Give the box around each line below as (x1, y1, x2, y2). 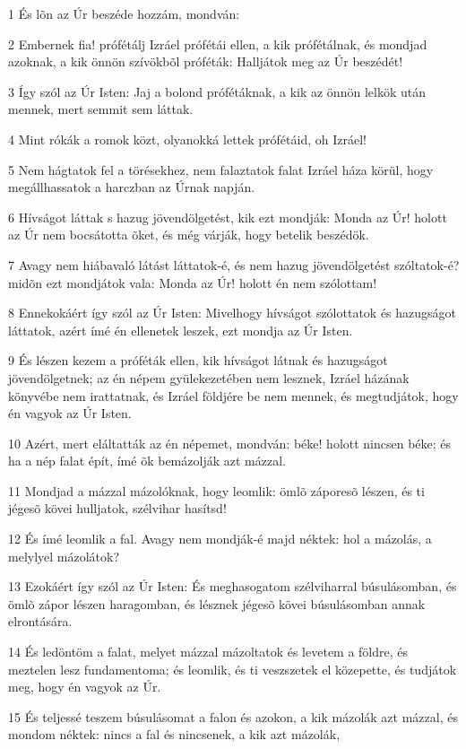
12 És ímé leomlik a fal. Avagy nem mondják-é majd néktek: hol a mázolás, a (8, 529, 432, 548)
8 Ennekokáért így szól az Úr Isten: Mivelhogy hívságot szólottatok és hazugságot (8, 303, 457, 322)
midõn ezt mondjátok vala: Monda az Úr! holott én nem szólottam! (8, 273, 377, 292)
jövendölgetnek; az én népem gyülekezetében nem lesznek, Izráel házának (8, 368, 410, 387)
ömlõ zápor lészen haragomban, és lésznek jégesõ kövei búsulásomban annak (8, 594, 426, 613)
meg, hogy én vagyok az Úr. (8, 677, 161, 696)
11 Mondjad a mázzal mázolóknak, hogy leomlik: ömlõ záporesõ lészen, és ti (8, 481, 425, 500)
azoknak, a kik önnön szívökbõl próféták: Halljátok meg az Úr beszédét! (8, 52, 403, 71)
